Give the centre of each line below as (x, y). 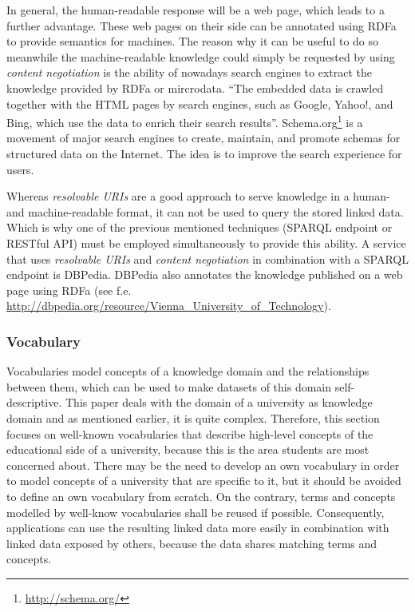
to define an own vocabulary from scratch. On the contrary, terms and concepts (201, 496)
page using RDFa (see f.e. (69, 290)
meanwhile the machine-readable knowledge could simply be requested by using (201, 56)
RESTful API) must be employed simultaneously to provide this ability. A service (206, 242)
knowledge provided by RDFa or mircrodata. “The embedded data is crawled (195, 87)
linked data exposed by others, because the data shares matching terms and (192, 543)
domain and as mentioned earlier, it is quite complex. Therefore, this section (193, 417)
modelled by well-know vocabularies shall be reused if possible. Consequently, (196, 512)
